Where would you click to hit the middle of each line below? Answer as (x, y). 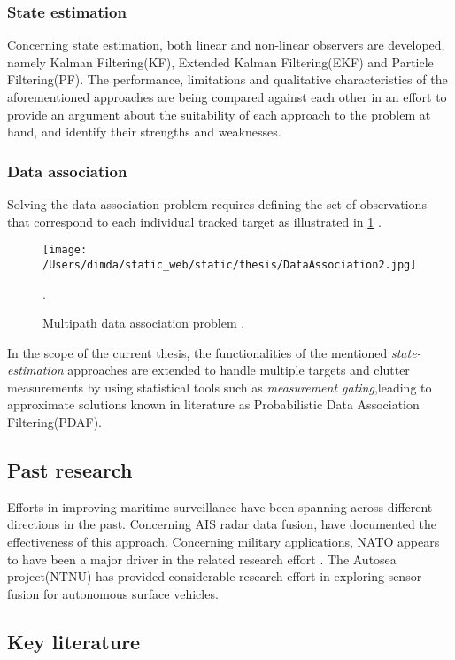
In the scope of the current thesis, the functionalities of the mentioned (197, 352)
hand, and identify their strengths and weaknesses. (144, 132)
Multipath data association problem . (144, 323)
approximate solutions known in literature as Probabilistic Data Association (213, 404)
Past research (70, 470)
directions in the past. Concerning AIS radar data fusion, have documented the (222, 524)
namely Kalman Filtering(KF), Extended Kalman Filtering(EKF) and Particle (220, 62)
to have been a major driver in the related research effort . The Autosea (202, 559)
